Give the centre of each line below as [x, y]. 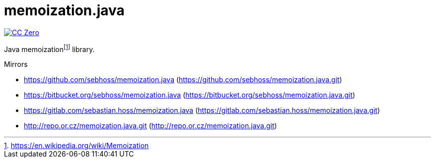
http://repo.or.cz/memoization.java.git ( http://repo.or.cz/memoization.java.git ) [150, 126]
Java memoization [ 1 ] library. [49, 48]
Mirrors [16, 64]
